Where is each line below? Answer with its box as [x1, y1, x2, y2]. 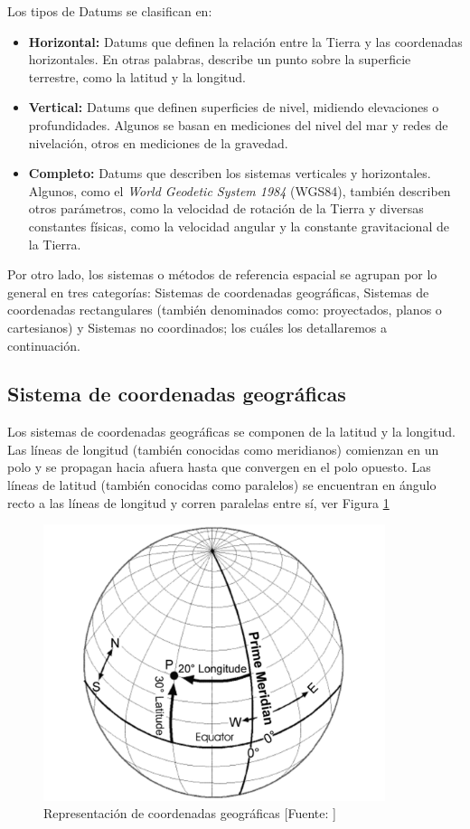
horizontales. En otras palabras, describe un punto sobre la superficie [28, 50, 411, 69]
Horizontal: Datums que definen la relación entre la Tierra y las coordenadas [28, 32, 463, 51]
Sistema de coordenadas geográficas [7, 380, 346, 408]
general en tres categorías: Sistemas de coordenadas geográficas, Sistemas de [7, 282, 429, 301]
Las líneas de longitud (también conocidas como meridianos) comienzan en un [7, 439, 439, 458]
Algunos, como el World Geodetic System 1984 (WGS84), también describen [28, 181, 451, 200]
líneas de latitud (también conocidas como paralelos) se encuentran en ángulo [7, 476, 437, 495]
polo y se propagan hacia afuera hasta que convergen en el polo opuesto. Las [7, 457, 431, 476]
